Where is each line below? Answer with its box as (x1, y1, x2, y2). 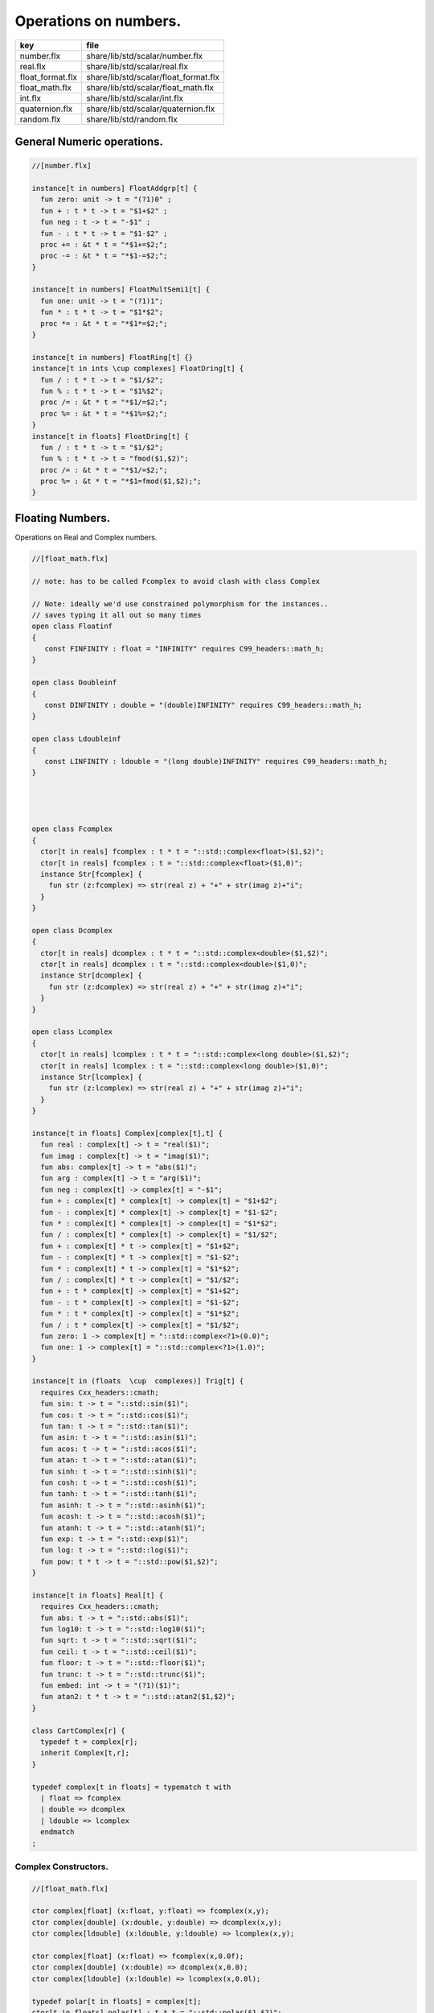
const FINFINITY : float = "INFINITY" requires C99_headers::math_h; (44, 644, 325, 654)
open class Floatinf (31, 622, 113, 631)
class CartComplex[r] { (31, 1726, 126, 1735)
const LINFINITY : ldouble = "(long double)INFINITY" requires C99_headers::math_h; (44, 757, 388, 766)
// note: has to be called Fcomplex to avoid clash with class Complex (31, 577, 321, 585)
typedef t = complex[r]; (40, 1737, 138, 1746)
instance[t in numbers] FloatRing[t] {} (31, 353, 193, 362)
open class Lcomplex (31, 1027, 113, 1036)
